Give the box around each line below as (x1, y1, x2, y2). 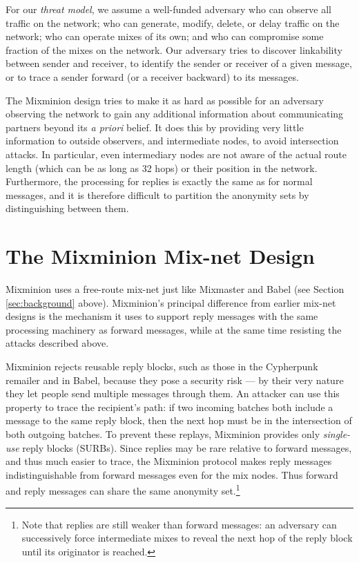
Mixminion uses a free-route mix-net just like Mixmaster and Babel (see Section (6, 282, 345, 296)
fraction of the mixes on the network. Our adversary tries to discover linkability (6, 42, 342, 57)
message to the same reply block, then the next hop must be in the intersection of (6, 413, 352, 428)
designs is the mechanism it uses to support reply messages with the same (6, 309, 318, 323)
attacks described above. (6, 336, 109, 350)
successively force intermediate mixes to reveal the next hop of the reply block (21, 531, 353, 545)
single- (322, 426, 351, 441)
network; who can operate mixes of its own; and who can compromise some (6, 29, 324, 44)
